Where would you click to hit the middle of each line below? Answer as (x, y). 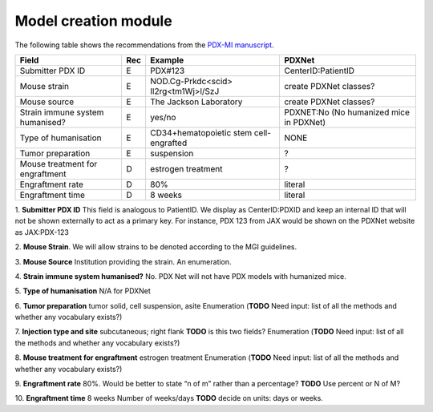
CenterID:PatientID (319, 71)
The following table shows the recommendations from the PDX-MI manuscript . (144, 45)
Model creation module (93, 21)
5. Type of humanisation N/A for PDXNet (83, 291)
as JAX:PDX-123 (42, 232)
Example (167, 60)
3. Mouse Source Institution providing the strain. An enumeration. (123, 261)
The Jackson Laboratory (196, 102)
